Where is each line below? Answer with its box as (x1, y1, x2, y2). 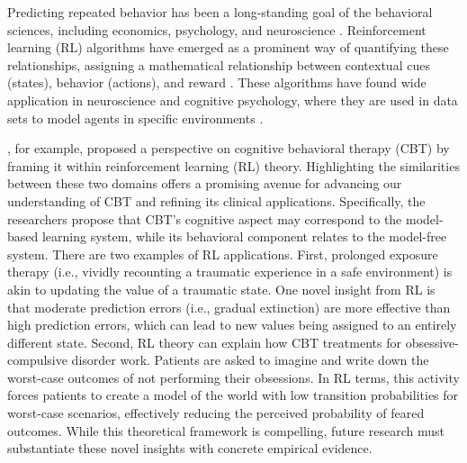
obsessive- (405, 332, 459, 351)
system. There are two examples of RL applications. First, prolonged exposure (7, 244, 438, 263)
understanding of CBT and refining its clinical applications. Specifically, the (7, 191, 426, 210)
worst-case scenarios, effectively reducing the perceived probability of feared (7, 404, 425, 422)
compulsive (7, 350, 67, 369)
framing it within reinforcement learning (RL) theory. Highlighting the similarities (7, 156, 460, 175)
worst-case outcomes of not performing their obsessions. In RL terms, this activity (7, 368, 460, 386)
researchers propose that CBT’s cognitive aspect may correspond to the (7, 209, 402, 228)
